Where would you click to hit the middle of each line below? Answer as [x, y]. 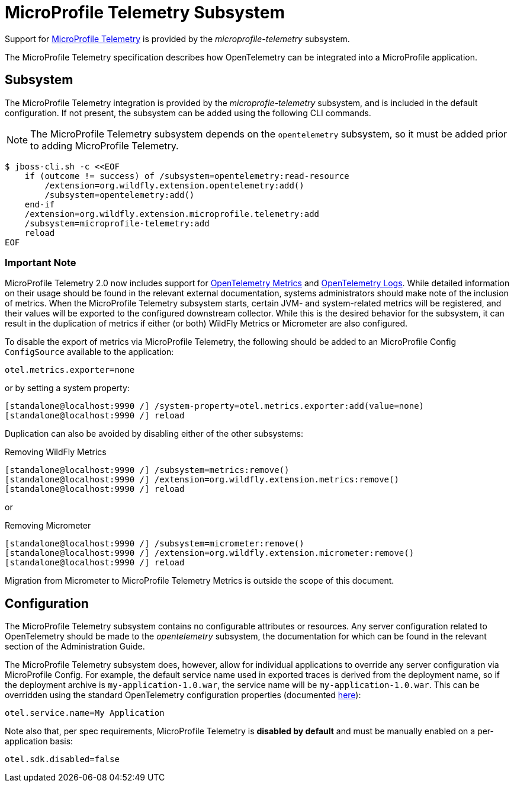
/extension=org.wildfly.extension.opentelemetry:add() [174, 185]
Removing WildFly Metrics [56, 452]
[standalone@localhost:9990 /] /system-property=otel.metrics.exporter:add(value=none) [215, 406]
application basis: [39, 741]
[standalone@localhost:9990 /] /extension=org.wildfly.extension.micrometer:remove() [210, 553]
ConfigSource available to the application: [89, 352]
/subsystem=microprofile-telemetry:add [117, 223]
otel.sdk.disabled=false [62, 759]
